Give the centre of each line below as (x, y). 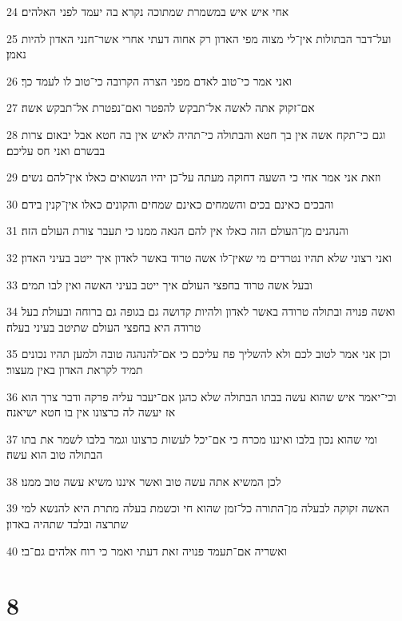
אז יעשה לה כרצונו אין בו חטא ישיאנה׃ (91, 412)
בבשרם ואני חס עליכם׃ (56, 150)
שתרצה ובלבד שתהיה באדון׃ (68, 524)
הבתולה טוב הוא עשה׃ (55, 454)
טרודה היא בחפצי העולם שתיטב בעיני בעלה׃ (104, 326)
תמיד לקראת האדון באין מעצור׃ (75, 369)
